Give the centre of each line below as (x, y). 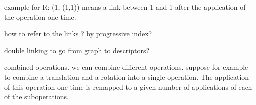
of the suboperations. (36, 97)
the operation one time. (40, 16)
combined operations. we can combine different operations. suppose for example (126, 67)
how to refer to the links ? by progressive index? (78, 33)
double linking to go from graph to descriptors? (77, 50)
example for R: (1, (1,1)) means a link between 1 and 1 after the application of (125, 7)
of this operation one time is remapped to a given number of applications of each (128, 87)
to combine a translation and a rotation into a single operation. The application (127, 77)
